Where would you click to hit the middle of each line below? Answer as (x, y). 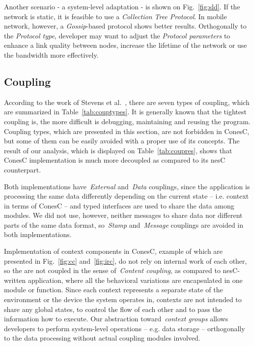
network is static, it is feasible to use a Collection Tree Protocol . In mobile (115, 16)
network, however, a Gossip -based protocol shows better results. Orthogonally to (125, 26)
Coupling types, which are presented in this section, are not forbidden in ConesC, (127, 131)
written (15, 280)
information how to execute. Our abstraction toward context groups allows (116, 319)
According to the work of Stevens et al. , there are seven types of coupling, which (127, 102)
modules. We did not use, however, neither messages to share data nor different (123, 215)
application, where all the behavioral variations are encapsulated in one (135, 280)
